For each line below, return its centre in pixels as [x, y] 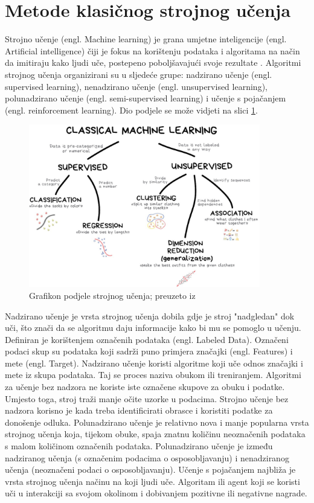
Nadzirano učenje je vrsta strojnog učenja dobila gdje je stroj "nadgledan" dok [150, 316]
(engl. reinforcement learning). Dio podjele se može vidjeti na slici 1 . [131, 110]
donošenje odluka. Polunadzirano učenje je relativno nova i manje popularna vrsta [157, 422]
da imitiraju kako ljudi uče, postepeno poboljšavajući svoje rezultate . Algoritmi [153, 62]
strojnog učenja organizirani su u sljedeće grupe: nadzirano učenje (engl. [139, 74]
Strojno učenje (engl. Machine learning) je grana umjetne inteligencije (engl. [146, 39]
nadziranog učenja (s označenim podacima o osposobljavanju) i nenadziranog [147, 457]
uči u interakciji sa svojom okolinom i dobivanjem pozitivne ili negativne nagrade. [156, 493]
